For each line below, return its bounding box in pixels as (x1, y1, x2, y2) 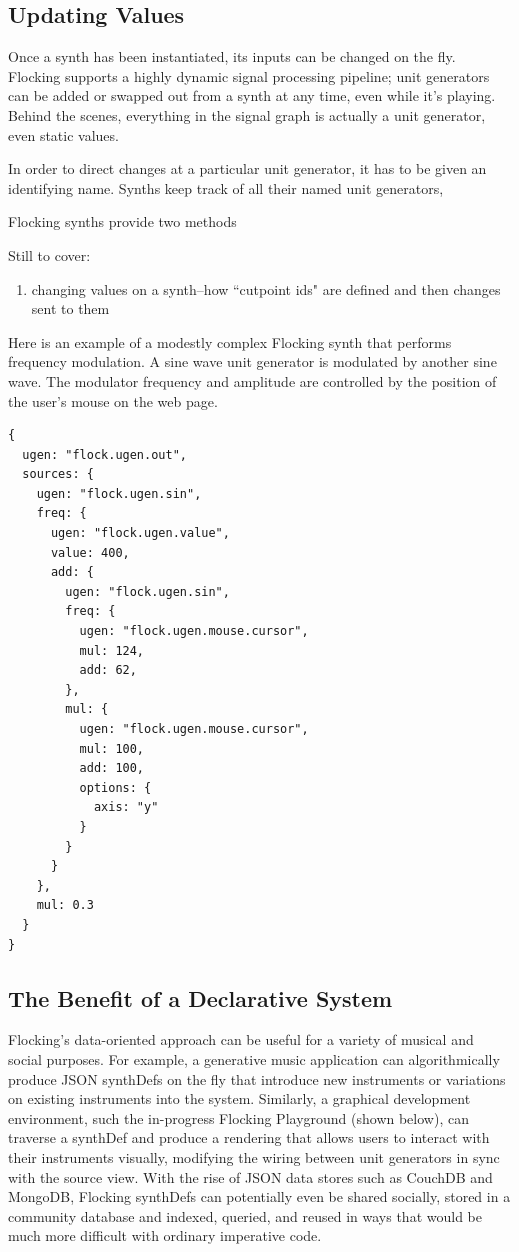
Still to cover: (8, 244, 91, 265)
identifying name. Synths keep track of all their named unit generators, (8, 177, 444, 198)
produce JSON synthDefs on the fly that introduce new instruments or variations (8, 1068, 506, 1089)
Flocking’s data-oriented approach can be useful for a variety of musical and (8, 1029, 474, 1050)
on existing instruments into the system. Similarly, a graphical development (8, 1088, 471, 1109)
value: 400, (50, 545, 130, 560)
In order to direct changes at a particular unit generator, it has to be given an (8, 158, 487, 179)
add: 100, (79, 761, 145, 776)
